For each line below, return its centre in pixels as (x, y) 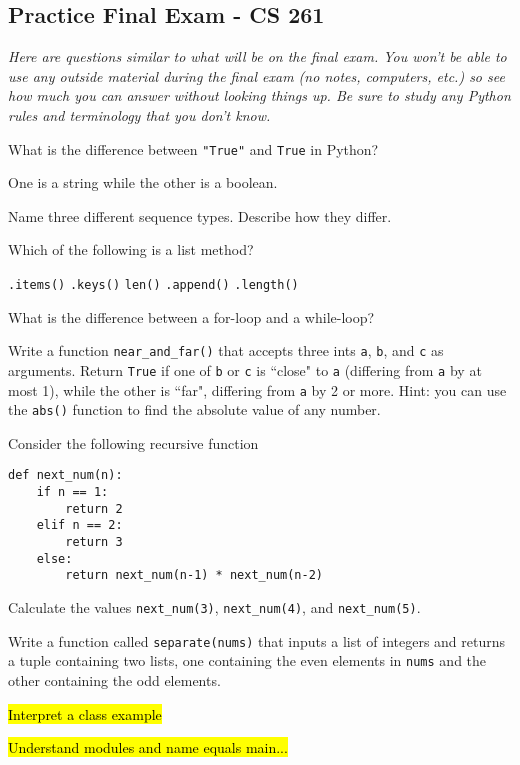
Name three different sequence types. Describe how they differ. (200, 215)
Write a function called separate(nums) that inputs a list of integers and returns (257, 640)
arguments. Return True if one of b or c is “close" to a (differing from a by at (245, 369)
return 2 (94, 508)
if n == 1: (72, 492)
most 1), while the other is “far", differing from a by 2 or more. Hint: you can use (257, 389)
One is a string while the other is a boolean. (143, 182)
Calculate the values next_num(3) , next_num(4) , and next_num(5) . (214, 607)
